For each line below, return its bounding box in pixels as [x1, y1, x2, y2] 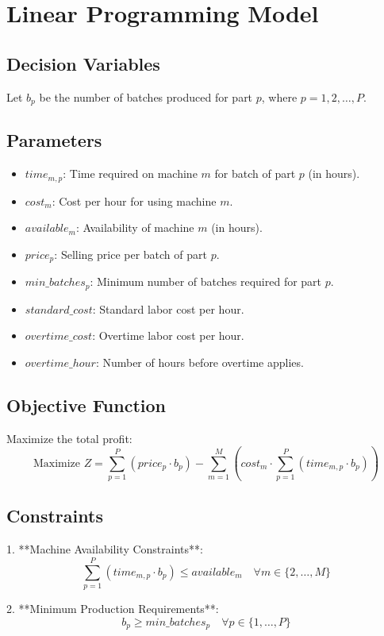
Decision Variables [6, 51, 160, 75]
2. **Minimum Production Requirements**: [6, 600, 219, 616]
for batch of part [214, 165, 296, 182]
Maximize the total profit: [6, 430, 132, 446]
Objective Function [6, 392, 167, 417]
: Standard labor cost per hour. [92, 300, 244, 317]
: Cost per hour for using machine [52, 192, 217, 209]
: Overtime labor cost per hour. [92, 327, 244, 344]
